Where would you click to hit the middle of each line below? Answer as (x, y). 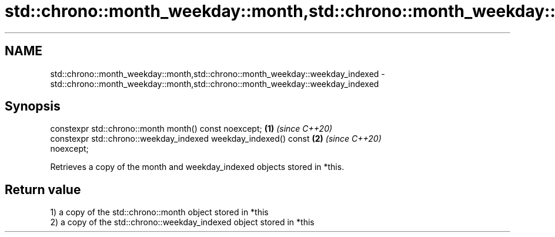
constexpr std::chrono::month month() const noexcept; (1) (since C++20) (191, 129)
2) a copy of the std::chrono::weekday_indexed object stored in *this (182, 222)
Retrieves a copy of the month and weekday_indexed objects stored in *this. (197, 167)
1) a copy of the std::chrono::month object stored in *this (159, 212)
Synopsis (33, 106)
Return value (43, 189)
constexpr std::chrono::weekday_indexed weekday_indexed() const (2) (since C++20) (216, 139)
